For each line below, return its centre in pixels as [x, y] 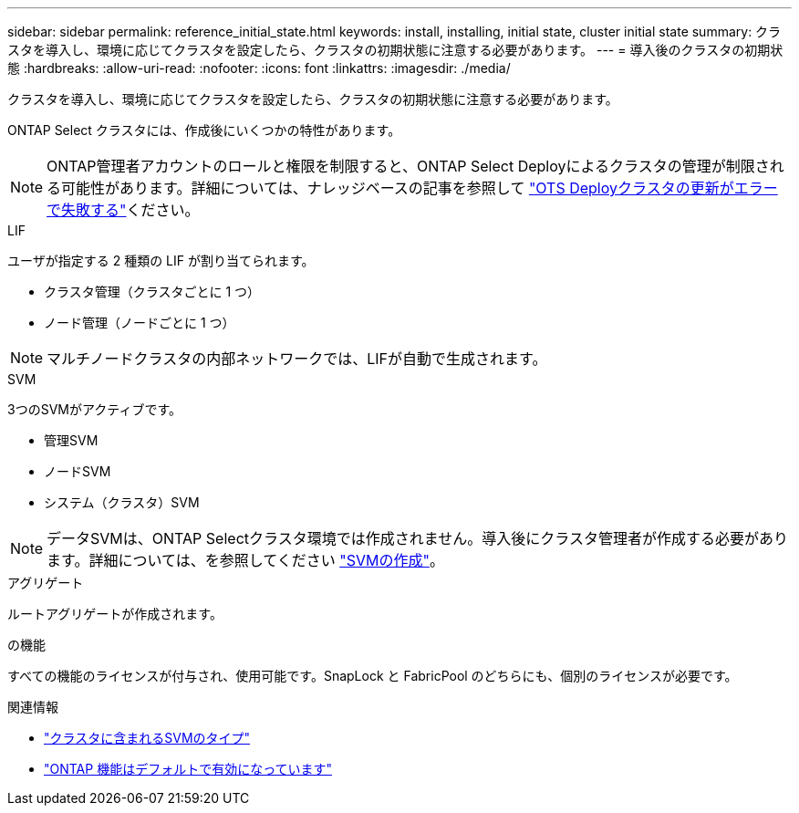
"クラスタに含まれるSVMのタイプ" [147, 738]
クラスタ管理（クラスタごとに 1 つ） [152, 292]
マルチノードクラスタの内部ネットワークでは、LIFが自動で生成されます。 [297, 359]
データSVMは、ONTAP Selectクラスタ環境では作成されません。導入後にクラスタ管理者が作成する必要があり [417, 538]
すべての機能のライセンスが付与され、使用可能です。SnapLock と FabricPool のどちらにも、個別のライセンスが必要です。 [373, 676]
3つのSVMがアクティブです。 [94, 409]
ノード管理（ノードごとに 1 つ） [140, 323]
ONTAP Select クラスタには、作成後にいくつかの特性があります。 [204, 130]
